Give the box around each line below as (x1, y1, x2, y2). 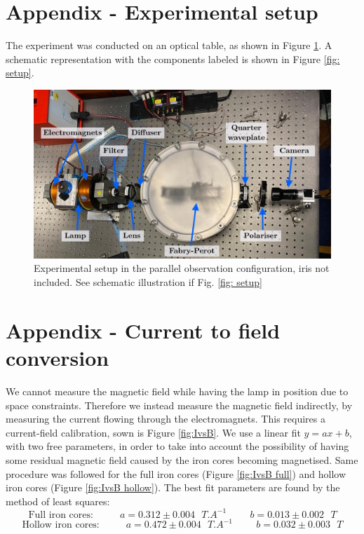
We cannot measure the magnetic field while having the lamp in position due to (6, 383, 349, 398)
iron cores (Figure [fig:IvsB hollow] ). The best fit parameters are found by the (6, 480, 340, 495)
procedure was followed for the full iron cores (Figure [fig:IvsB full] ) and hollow (6, 466, 346, 481)
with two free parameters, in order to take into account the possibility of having (6, 439, 349, 453)
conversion (6, 343, 109, 372)
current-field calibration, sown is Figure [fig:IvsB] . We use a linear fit (6, 425, 301, 439)
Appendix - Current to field (6, 315, 281, 344)
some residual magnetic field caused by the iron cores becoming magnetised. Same (6, 452, 358, 467)
